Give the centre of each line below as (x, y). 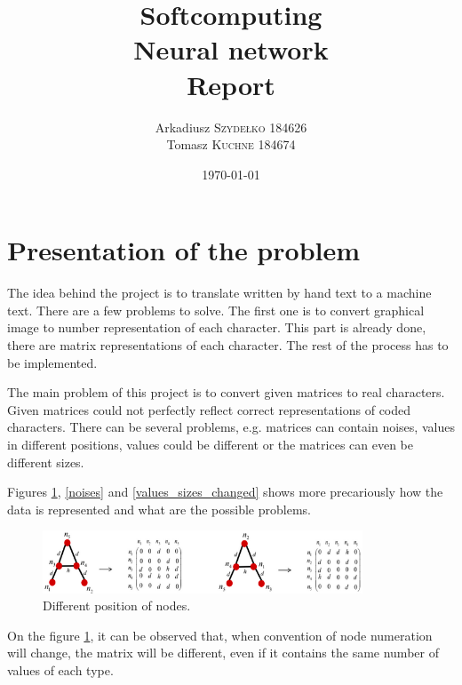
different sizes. (46, 462)
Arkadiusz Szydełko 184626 (231, 127)
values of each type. (60, 669)
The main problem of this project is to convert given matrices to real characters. (226, 392)
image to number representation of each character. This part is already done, (217, 327)
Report (231, 84)
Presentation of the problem (184, 250)
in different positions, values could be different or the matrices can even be (210, 444)
